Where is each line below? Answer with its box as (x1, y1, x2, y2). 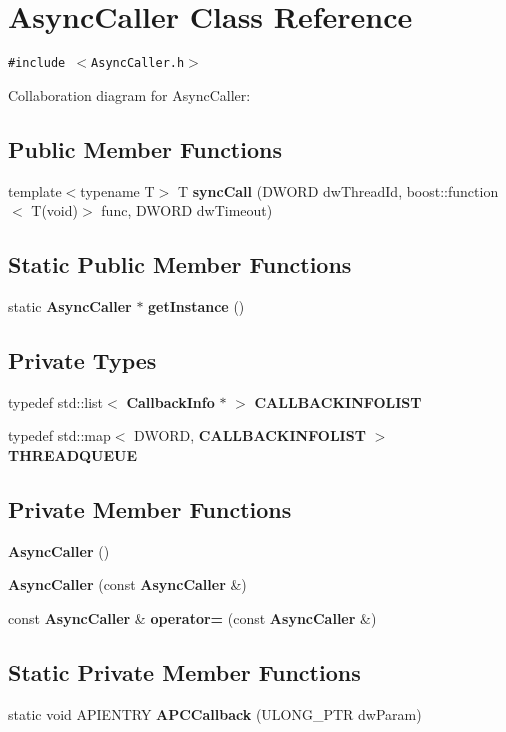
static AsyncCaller (8, 295, 132, 316)
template (8, 180, 62, 201)
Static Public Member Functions (8, 249, 352, 280)
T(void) (31, 200, 78, 221)
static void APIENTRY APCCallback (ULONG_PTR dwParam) (8, 703, 422, 724)
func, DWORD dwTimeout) (101, 200, 273, 221)
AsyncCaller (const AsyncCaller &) (8, 574, 247, 595)
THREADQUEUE (8, 444, 138, 465)
